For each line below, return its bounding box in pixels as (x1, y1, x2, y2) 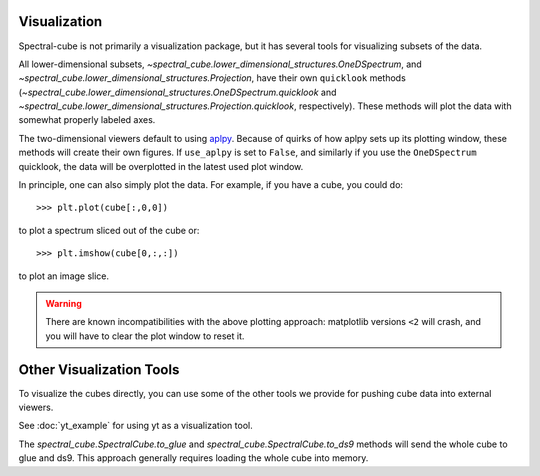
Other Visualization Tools (18, 361, 180, 378)
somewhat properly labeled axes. (18, 114, 156, 126)
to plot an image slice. (18, 270, 110, 282)
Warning (45, 297, 82, 309)
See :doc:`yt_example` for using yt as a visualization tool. (18, 420, 254, 432)
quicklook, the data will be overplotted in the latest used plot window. (18, 160, 304, 172)
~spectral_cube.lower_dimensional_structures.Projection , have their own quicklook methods (18, 72, 407, 84)
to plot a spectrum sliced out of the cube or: (18, 224, 200, 236)
